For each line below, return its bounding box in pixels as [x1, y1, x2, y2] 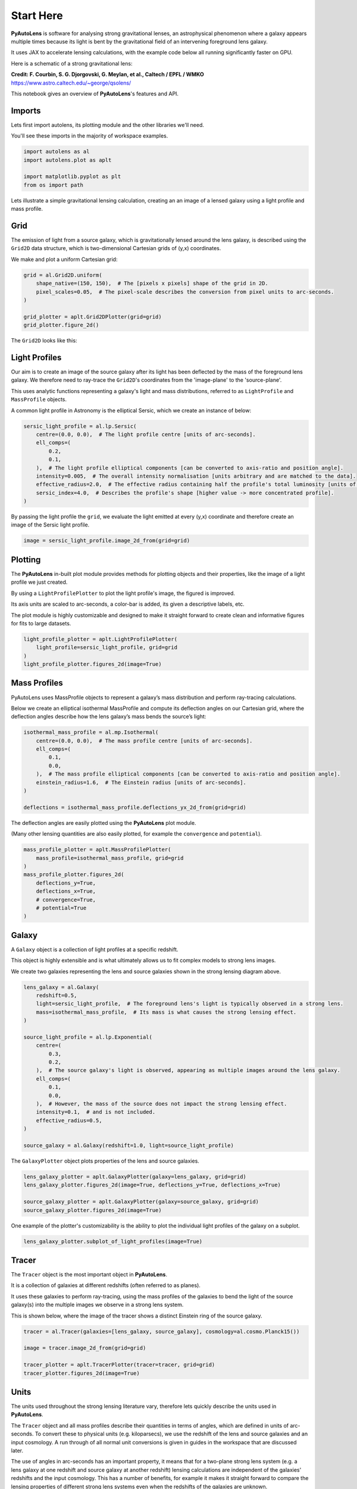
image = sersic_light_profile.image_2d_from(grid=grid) [23, 537, 190, 544]
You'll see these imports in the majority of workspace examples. [11, 132, 168, 139]
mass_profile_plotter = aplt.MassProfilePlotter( [23, 846, 171, 853]
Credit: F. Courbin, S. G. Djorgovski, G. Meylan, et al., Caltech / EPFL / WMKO [11, 71, 205, 78]
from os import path [23, 182, 83, 188]
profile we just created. [11, 578, 68, 586]
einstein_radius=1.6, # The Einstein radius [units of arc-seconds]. [36, 779, 247, 786]
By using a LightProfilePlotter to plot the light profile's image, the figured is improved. [11, 590, 235, 597]
